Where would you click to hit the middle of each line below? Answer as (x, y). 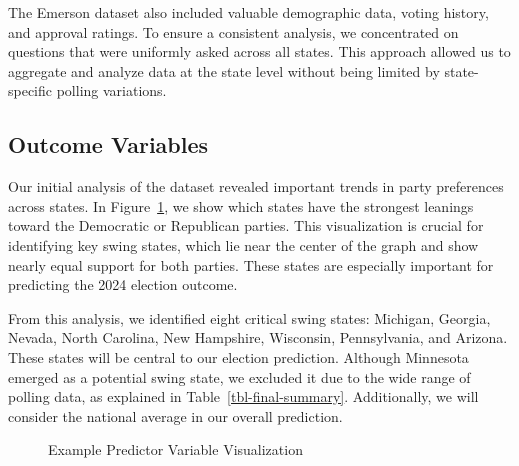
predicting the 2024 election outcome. (123, 284)
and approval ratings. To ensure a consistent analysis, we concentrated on (233, 31)
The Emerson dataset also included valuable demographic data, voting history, (248, 12)
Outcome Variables (108, 144)
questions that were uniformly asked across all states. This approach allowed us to (259, 51)
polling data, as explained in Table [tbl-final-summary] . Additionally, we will (243, 396)
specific (30, 90)
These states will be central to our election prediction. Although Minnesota (238, 356)
